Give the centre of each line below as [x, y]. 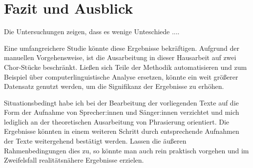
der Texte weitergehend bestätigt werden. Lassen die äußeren [95, 141]
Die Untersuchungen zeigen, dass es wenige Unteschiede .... [92, 31]
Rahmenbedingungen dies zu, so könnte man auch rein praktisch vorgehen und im [126, 150]
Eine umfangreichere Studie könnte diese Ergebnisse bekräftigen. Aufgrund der [122, 48]
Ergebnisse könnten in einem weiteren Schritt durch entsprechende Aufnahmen [122, 131]
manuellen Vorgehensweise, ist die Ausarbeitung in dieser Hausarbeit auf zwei [120, 57]
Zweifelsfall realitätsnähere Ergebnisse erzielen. [74, 160]
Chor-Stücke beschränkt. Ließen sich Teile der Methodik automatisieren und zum [126, 67]
